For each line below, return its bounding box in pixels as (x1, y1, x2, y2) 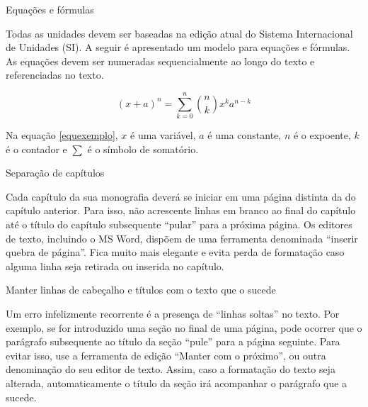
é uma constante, (207, 128, 282, 143)
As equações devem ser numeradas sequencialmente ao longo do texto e (6, 53, 315, 68)
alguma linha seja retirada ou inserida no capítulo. (6, 258, 224, 273)
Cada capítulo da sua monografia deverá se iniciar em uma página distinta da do (6, 189, 356, 203)
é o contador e (6, 141, 67, 156)
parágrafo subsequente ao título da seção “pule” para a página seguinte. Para (6, 334, 340, 349)
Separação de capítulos (6, 165, 105, 180)
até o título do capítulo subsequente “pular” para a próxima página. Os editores (6, 217, 352, 232)
